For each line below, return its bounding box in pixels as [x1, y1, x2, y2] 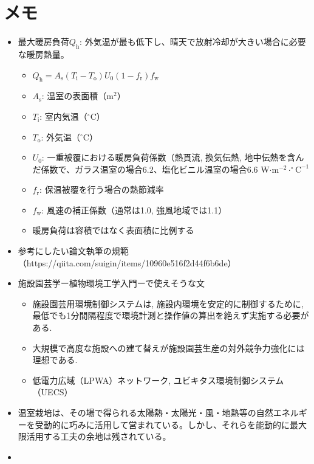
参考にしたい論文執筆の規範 [18, 244, 129, 257]
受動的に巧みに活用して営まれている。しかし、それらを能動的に [35, 418, 290, 431]
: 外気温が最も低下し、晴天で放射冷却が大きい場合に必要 [80, 35, 306, 48]
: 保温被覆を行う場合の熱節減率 [39, 183, 164, 196]
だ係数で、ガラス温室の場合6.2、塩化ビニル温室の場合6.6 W [32, 162, 270, 175]
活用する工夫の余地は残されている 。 [26, 430, 171, 443]
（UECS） [32, 386, 73, 398]
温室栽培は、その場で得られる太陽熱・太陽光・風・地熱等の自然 [18, 406, 273, 418]
